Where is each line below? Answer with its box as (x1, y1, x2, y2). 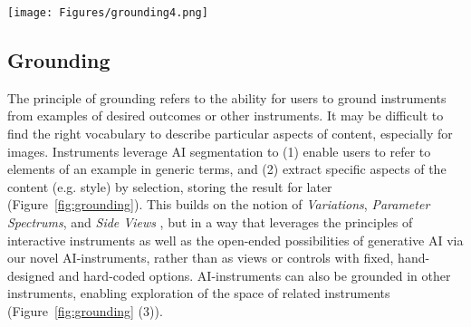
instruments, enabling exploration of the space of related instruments (7, 284, 390, 303)
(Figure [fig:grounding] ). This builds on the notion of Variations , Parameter (7, 195, 430, 214)
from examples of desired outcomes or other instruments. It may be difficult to (7, 106, 444, 125)
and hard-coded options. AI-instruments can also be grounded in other (58, 265, 451, 284)
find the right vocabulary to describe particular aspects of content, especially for (7, 124, 453, 143)
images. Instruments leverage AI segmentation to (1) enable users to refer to (7, 141, 431, 160)
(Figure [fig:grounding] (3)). (7, 301, 163, 320)
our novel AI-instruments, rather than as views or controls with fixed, (7, 248, 394, 267)
